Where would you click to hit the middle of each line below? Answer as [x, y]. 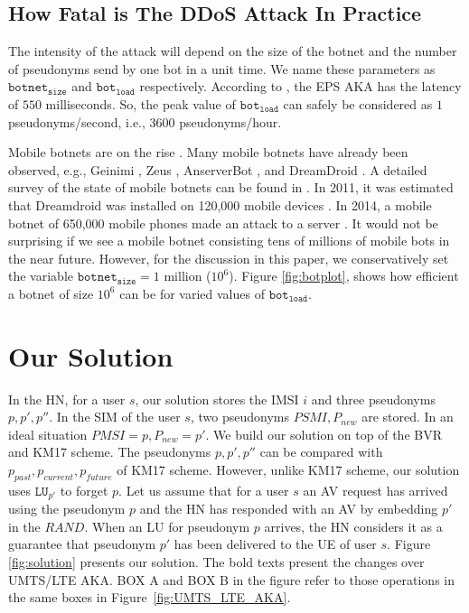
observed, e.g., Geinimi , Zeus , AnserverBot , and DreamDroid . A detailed [218, 169]
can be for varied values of [192, 293]
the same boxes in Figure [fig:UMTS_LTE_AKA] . [150, 597]
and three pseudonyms [373, 399]
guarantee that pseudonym [82, 544]
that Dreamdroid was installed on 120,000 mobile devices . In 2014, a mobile [220, 204]
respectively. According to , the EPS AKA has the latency [300, 86]
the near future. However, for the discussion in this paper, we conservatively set [229, 258]
